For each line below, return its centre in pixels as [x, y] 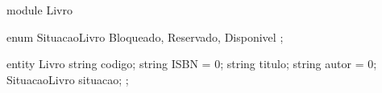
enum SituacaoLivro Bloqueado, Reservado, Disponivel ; [145, 36]
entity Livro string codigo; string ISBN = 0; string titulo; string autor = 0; [192, 64]
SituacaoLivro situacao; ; [68, 79]
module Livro [39, 10]
